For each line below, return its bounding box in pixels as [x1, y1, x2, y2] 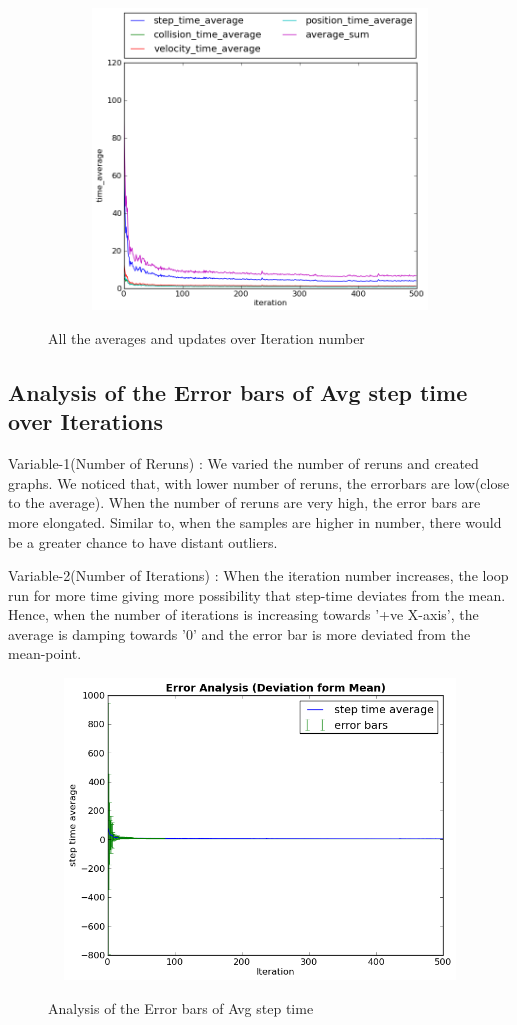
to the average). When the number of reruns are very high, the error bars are [8, 492, 481, 513]
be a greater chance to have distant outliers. [8, 531, 278, 552]
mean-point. [8, 643, 82, 664]
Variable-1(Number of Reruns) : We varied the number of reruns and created [8, 453, 479, 474]
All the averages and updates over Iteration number [48, 327, 365, 348]
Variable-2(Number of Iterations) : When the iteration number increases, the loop [8, 565, 509, 586]
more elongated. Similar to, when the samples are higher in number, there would [8, 511, 502, 532]
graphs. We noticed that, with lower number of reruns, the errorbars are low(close [8, 472, 510, 493]
